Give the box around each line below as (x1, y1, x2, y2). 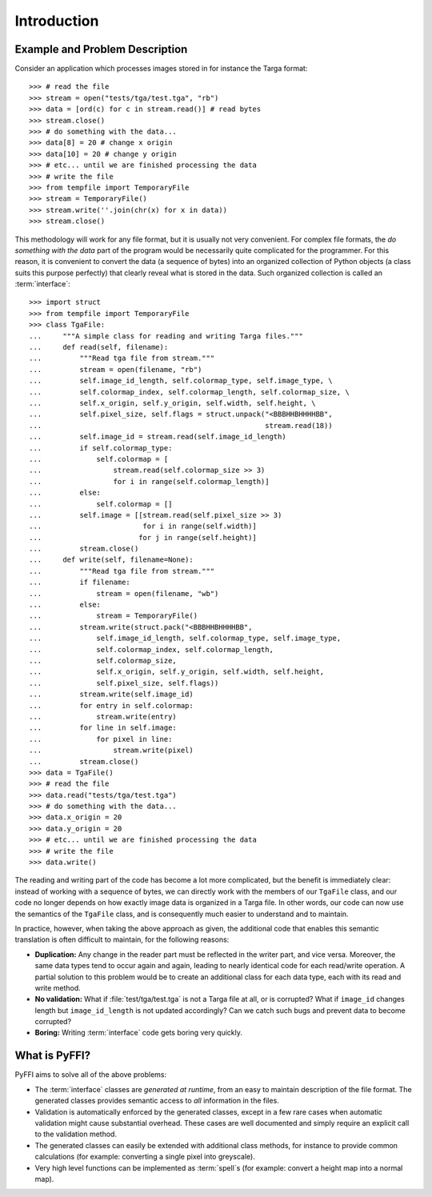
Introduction (14, 12, 99, 30)
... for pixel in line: (29, 735, 173, 743)
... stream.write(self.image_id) (29, 690, 194, 699)
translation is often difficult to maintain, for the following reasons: (14, 935, 230, 944)
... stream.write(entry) (29, 712, 178, 721)
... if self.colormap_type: (29, 443, 173, 452)
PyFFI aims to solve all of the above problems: (14, 1070, 167, 1079)
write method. (34, 983, 82, 992)
